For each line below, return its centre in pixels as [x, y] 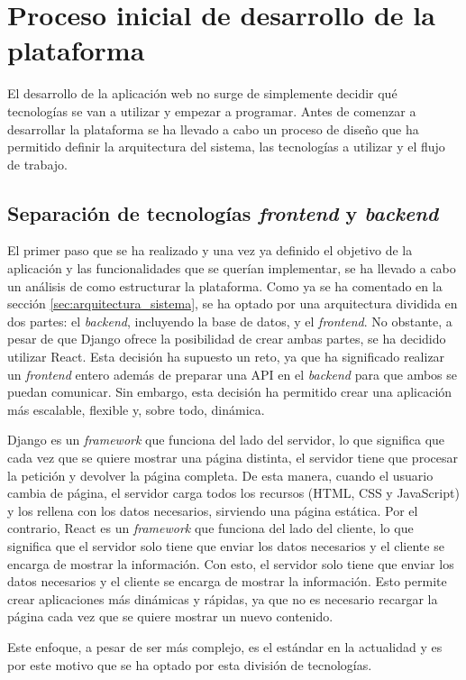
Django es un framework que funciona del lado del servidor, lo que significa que [226, 440]
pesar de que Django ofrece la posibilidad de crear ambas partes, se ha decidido [227, 339]
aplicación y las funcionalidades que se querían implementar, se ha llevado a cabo [232, 268]
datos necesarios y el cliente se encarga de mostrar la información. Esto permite [227, 581]
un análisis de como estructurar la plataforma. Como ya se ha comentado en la [225, 285]
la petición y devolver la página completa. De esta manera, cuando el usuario [220, 475]
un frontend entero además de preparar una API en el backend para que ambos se [233, 374]
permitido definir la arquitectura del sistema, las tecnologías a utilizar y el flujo [226, 147]
